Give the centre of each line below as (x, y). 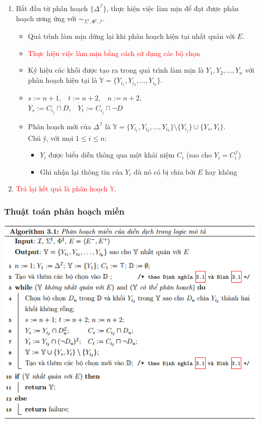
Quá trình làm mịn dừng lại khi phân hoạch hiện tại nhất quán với (131, 36)
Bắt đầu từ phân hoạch (52, 8)
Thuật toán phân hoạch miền (64, 211)
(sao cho (199, 155)
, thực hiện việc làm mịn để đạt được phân (173, 8)
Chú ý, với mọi (51, 138)
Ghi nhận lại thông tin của (81, 171)
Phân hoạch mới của (59, 126)
